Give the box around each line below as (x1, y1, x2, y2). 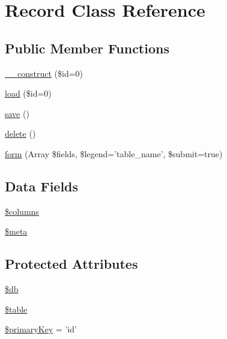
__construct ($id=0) (5, 67, 83, 79)
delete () (5, 127, 36, 140)
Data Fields (5, 176, 79, 195)
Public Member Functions (5, 38, 169, 57)
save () (5, 107, 29, 119)
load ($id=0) (5, 87, 52, 100)
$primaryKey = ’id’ (5, 323, 77, 335)
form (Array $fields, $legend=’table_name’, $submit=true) (5, 147, 223, 160)
